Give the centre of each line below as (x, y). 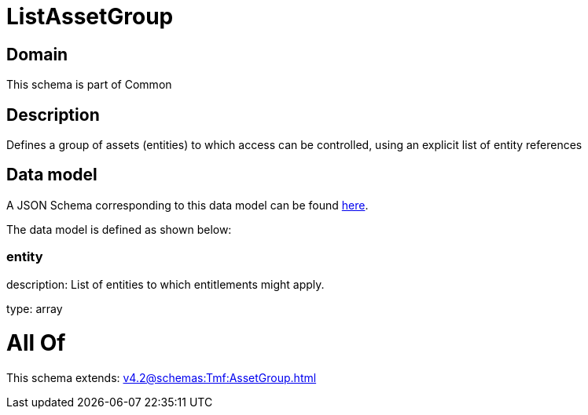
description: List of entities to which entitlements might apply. (165, 284)
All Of (36, 343)
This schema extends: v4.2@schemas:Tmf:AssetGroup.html (162, 378)
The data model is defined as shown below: (119, 229)
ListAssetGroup (90, 16)
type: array (35, 308)
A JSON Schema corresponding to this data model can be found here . (187, 205)
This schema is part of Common (89, 85)
